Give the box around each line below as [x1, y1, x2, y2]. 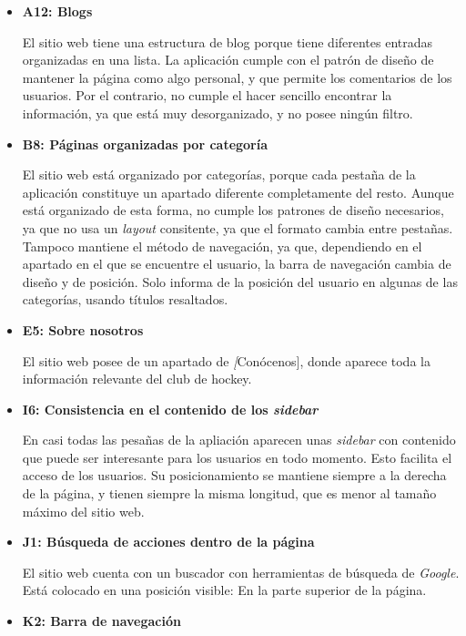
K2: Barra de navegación [22, 611, 181, 631]
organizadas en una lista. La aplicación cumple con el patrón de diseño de [22, 50, 434, 69]
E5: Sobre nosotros [22, 320, 144, 339]
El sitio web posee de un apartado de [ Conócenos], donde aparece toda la [22, 351, 431, 370]
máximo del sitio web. [22, 501, 145, 520]
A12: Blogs [22, 2, 93, 20]
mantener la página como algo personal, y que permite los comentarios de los [22, 67, 452, 87]
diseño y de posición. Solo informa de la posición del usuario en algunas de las [22, 272, 458, 291]
